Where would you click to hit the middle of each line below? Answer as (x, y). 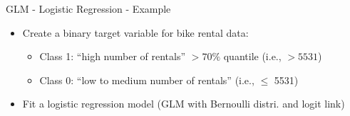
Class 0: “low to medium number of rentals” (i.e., (147, 80)
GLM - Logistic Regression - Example (88, 8)
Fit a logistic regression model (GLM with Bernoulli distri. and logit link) (184, 104)
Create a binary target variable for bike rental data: (135, 32)
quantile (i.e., (252, 56)
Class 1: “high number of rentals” (113, 56)
